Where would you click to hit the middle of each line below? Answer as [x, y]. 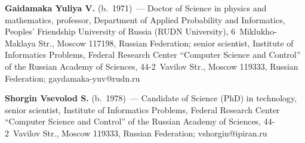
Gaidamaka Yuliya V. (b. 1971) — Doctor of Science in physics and [136, 8]
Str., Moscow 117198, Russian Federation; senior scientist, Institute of [166, 43]
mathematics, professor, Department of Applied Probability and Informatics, [145, 19]
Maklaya [20, 43]
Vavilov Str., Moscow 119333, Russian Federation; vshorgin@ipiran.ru [140, 133]
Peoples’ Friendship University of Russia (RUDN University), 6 [120, 31]
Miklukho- [258, 31]
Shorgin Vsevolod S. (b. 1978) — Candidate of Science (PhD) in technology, [151, 98]
